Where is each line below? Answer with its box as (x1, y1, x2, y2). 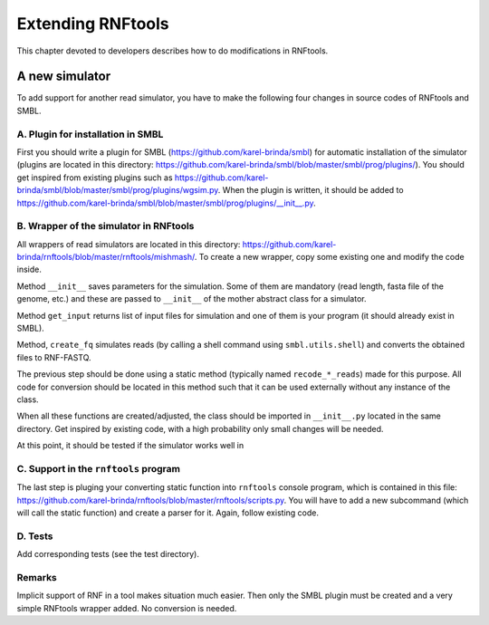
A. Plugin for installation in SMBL (16, 128, 164, 140)
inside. (16, 264, 43, 275)
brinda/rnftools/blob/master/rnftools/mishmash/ (16, 252, 195, 263)
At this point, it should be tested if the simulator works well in (16, 440, 244, 451)
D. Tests (16, 530, 53, 543)
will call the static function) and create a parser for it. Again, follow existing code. (16, 507, 319, 518)
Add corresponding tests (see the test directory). (16, 549, 199, 560)
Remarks (16, 571, 58, 583)
